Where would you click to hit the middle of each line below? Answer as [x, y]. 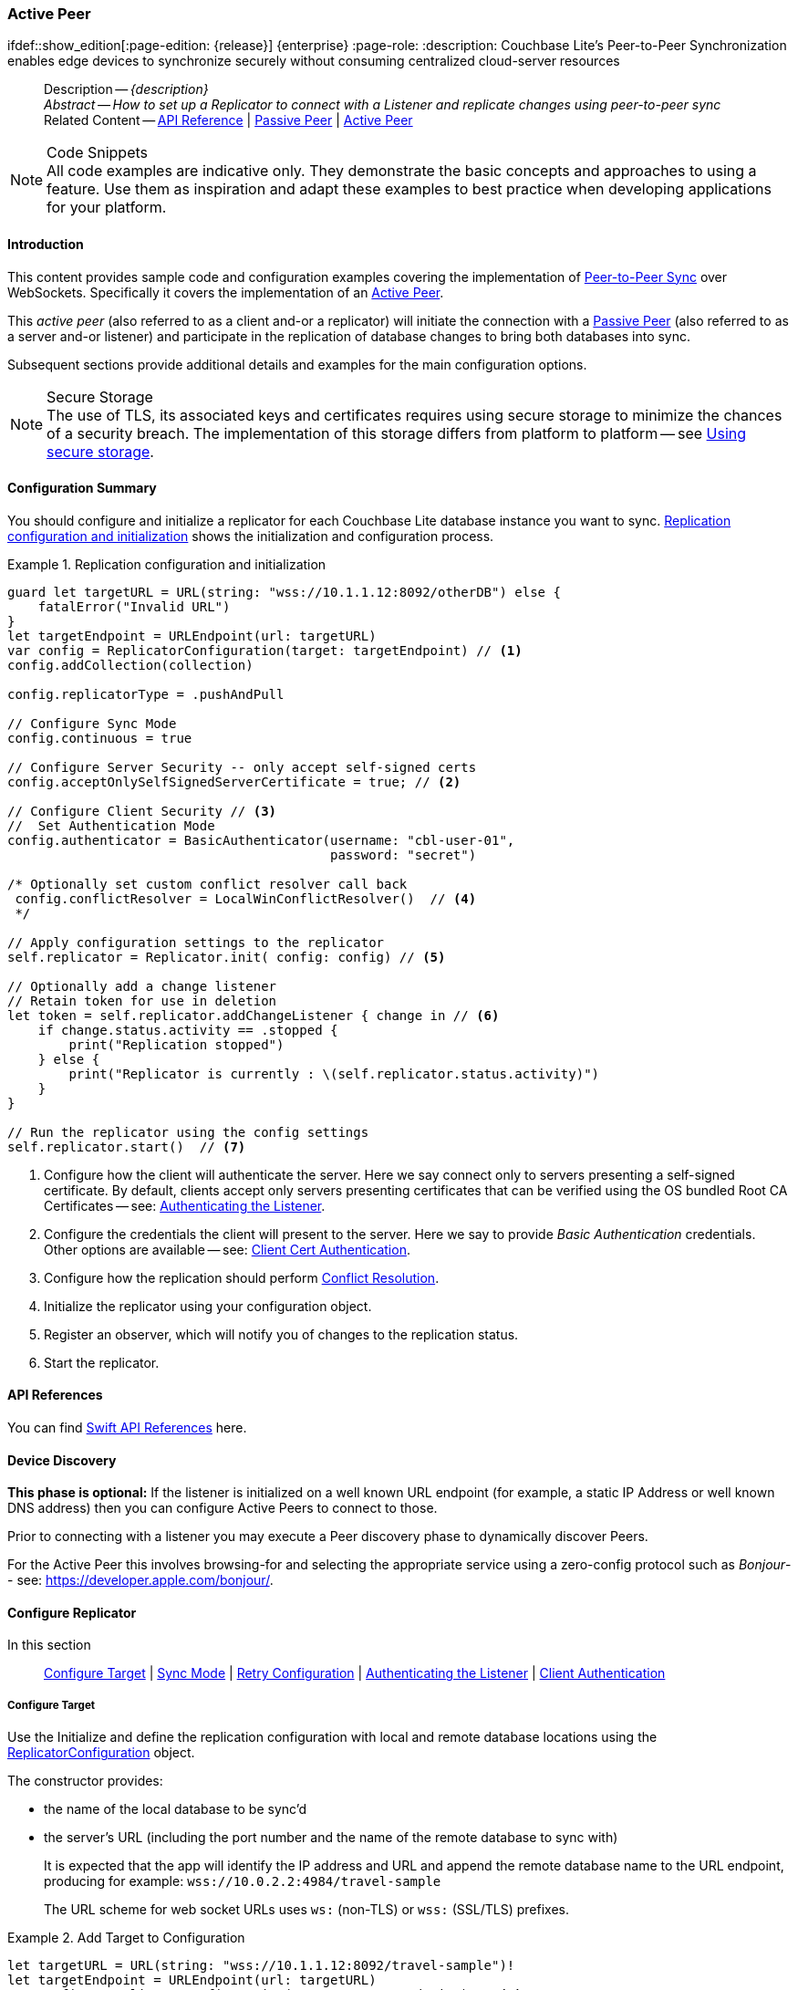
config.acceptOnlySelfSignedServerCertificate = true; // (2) [234, 781]
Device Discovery [62, 1460]
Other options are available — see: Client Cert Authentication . [227, 1249]
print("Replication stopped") [176, 1044]
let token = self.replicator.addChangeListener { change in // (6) [254, 1015]
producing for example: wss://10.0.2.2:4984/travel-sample [243, 1881]
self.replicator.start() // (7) [127, 1146]
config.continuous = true [100, 738]
